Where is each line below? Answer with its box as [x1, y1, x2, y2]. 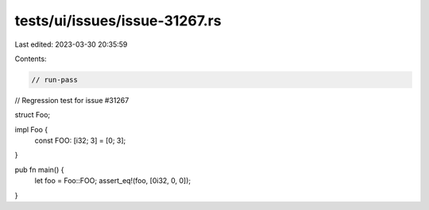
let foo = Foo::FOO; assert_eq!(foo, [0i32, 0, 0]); [34, 176, 191, 185]
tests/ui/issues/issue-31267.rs [14, 12, 222, 29]
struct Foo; [14, 110, 51, 120]
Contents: [14, 54, 47, 63]
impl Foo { [14, 124, 48, 134]
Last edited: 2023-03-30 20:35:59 [14, 40, 128, 49]
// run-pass [31, 75, 79, 84]
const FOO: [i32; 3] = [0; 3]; [34, 136, 126, 146]
